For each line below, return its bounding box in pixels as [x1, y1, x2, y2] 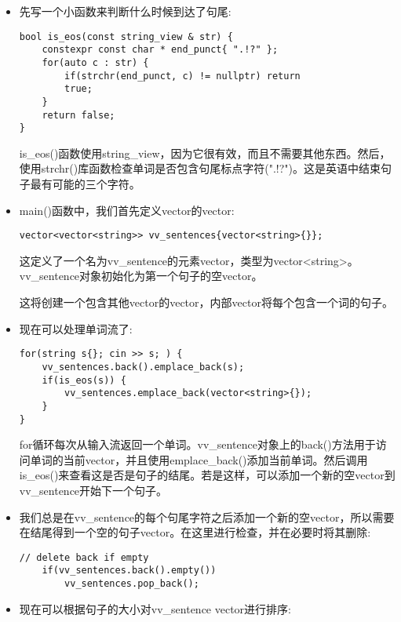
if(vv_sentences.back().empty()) [42, 565, 217, 577]
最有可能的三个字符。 [30, 176, 140, 192]
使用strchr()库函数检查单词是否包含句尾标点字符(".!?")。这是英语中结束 [19, 160, 381, 176]
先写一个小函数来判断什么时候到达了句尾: [19, 3, 231, 19]
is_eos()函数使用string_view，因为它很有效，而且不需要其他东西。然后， [19, 144, 391, 161]
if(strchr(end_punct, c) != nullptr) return [64, 70, 301, 82]
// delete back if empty [19, 551, 149, 563]
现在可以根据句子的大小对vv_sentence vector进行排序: [19, 600, 292, 617]
